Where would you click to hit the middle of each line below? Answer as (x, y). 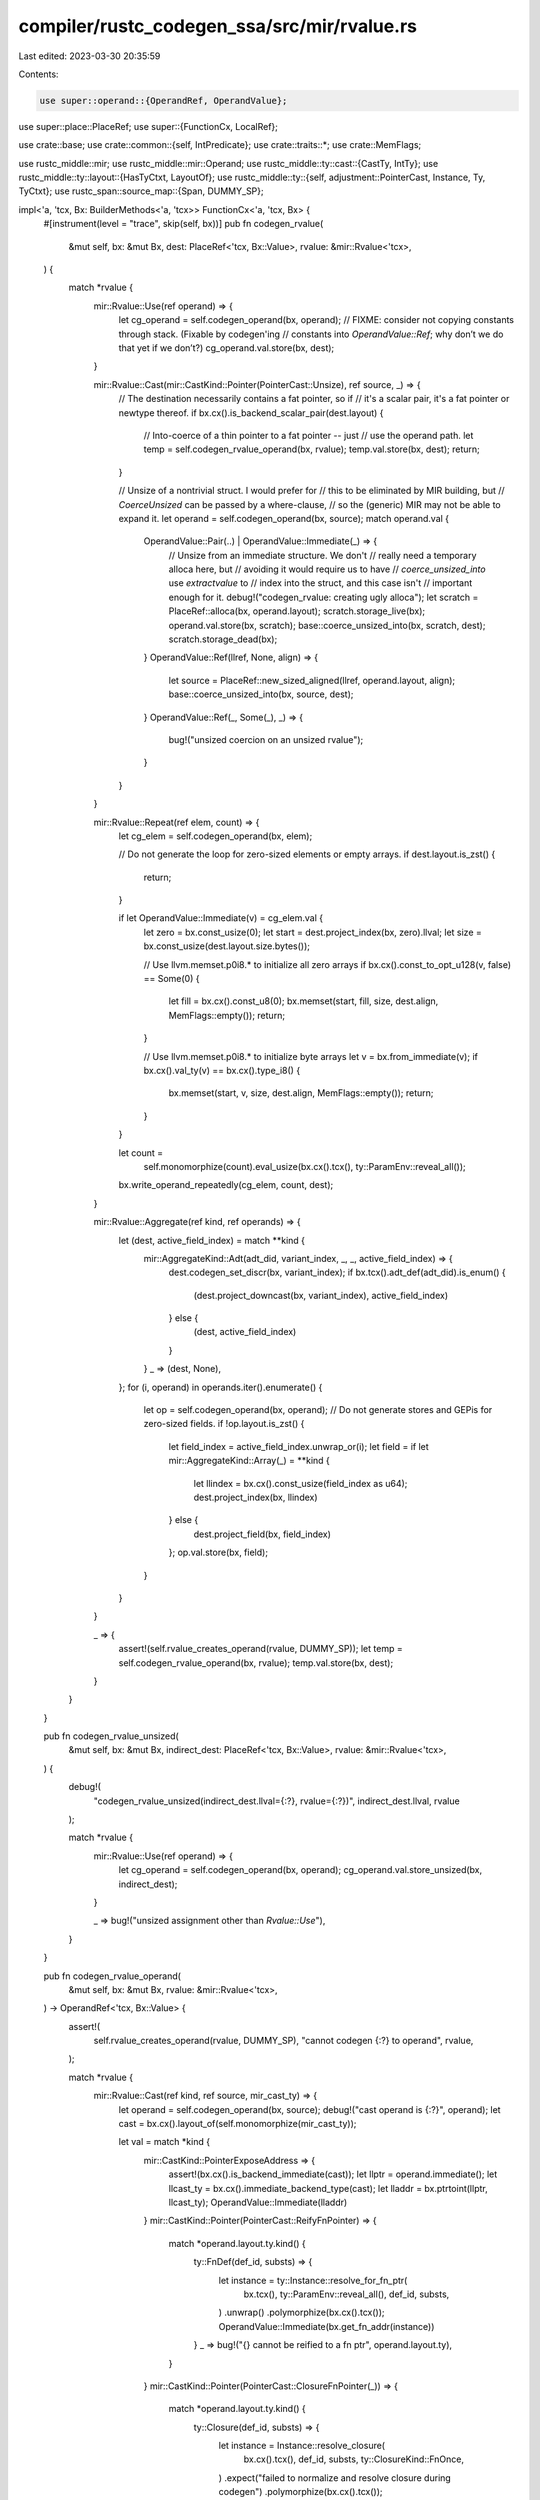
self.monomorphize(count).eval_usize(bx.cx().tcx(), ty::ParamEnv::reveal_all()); (305, 1166)
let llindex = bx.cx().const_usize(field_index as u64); (300, 1483)
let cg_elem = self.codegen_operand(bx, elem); (215, 836)
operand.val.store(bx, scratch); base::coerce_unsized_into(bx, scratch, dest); (327, 625)
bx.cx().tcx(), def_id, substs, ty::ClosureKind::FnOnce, (354, 2459)
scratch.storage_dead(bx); (223, 639)
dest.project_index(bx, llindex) (256, 1497)
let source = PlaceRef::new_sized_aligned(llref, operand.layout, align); (312, 680)
